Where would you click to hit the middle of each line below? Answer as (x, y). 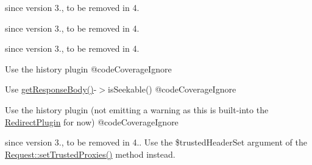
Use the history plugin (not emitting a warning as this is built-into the (137, 109)
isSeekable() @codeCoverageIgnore (172, 89)
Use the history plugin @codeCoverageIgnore (88, 68)
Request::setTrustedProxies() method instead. (90, 154)
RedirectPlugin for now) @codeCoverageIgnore (92, 121)
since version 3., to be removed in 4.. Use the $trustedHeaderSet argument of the (156, 142)
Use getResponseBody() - (51, 89)
